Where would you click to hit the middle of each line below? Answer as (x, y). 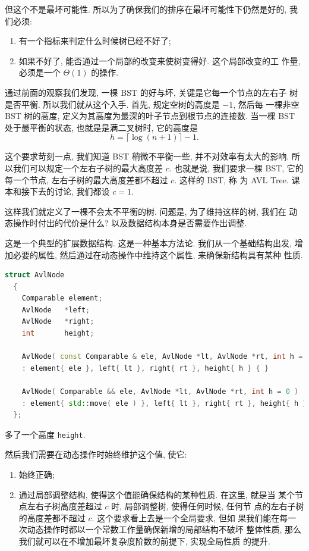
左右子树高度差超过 (64, 506)
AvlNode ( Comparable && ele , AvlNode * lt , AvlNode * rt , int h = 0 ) (160, 392)
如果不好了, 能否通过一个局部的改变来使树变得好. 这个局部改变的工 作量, (160, 60)
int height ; (58, 334)
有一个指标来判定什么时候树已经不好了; (95, 41)
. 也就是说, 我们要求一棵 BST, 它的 (236, 168)
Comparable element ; (62, 298)
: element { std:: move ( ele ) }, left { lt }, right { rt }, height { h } (164, 403)
